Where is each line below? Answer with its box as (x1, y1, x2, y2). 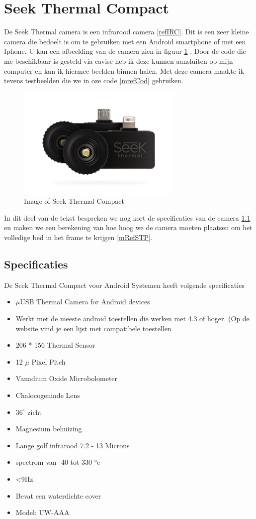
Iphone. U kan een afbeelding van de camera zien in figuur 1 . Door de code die (4, 46, 246, 56)
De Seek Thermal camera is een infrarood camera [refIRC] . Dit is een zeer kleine (4, 26, 249, 37)
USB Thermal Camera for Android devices (20, 296, 150, 307)
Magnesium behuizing (15, 423, 82, 434)
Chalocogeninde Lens (15, 390, 80, 400)
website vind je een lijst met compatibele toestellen (15, 323, 171, 333)
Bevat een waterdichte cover (15, 490, 101, 501)
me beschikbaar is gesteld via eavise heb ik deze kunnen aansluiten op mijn (4, 55, 233, 66)
